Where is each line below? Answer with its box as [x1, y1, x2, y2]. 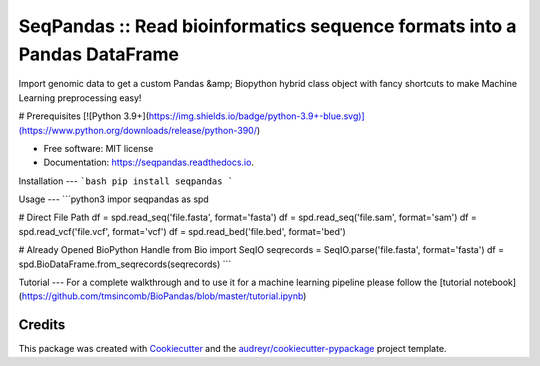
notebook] [473, 276, 517, 289]
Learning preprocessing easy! [18, 91, 142, 104]
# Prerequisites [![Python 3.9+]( [18, 110, 150, 122]
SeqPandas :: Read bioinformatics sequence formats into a [18, 15, 517, 37]
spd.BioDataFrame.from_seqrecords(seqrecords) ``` [18, 258, 232, 270]
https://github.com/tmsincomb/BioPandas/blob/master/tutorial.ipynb [21, 290, 304, 302]
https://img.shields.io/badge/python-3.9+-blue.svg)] [148, 110, 365, 122]
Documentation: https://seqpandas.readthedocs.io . [43, 156, 255, 169]
